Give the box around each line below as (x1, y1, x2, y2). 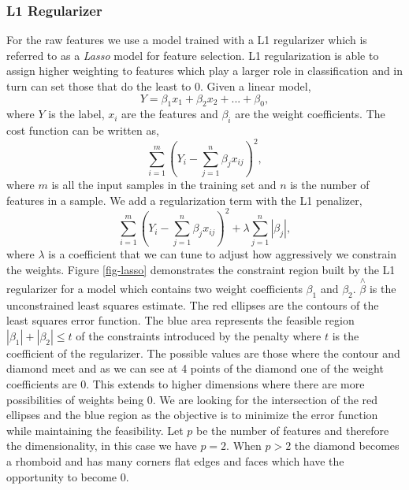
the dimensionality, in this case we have (6, 437, 197, 454)
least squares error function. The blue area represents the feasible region (6, 312, 355, 329)
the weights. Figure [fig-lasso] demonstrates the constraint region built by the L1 (6, 262, 396, 277)
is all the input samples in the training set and (51, 176, 277, 192)
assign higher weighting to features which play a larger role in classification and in (6, 62, 403, 79)
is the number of (290, 176, 370, 192)
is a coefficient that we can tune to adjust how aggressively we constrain (48, 246, 397, 262)
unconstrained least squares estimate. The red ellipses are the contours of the (6, 296, 379, 313)
